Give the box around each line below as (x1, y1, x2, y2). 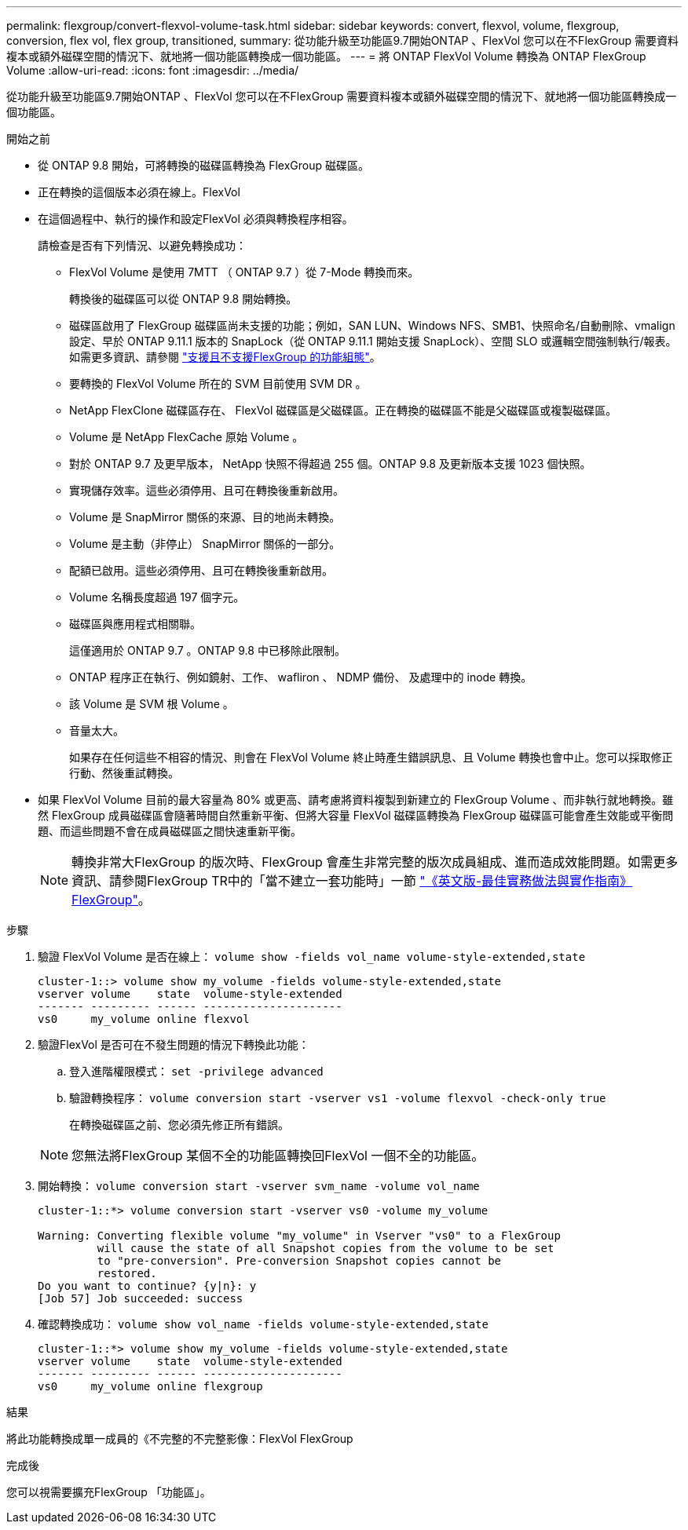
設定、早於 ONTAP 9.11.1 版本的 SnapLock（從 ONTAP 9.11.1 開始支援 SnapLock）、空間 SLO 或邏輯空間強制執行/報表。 (69, 334, 677, 348)
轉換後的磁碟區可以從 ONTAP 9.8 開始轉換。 (69, 292, 298, 305)
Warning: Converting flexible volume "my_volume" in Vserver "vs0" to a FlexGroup (38, 1229, 561, 1242)
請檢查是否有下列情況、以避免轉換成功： (38, 239, 247, 252)
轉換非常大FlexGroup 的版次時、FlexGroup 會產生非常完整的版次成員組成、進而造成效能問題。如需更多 (71, 854, 679, 870)
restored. (97, 1267, 157, 1280)
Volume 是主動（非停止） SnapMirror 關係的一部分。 (69, 537, 341, 550)
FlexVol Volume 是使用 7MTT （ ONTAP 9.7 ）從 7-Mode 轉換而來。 (69, 265, 419, 279)
